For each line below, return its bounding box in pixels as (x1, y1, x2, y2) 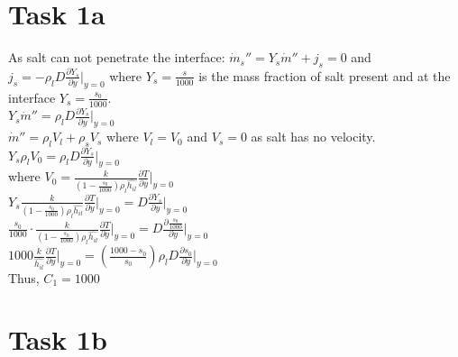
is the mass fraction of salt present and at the (198, 66, 451, 85)
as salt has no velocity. (251, 127, 376, 146)
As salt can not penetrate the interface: (8, 48, 225, 67)
